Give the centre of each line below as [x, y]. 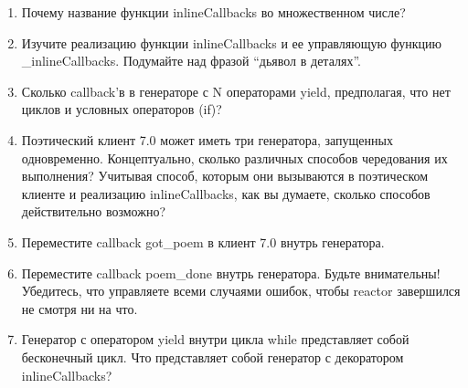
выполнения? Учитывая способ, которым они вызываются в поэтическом [225, 176]
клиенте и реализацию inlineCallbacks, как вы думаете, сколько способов [226, 193]
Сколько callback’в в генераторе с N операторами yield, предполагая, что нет [236, 91]
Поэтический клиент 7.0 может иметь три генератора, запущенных [207, 139]
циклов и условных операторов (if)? [122, 109]
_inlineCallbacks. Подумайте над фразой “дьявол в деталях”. [191, 61]
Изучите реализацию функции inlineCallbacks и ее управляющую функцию [232, 42]
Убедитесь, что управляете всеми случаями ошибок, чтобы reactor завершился [241, 291]
